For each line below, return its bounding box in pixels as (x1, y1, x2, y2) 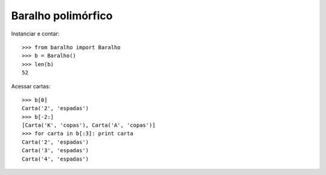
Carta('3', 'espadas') (22, 147, 89, 154)
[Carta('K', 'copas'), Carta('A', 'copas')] (22, 122, 156, 129)
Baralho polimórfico (11, 9, 113, 22)
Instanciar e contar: (11, 30, 60, 37)
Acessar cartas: (11, 82, 51, 90)
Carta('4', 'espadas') (22, 155, 89, 162)
